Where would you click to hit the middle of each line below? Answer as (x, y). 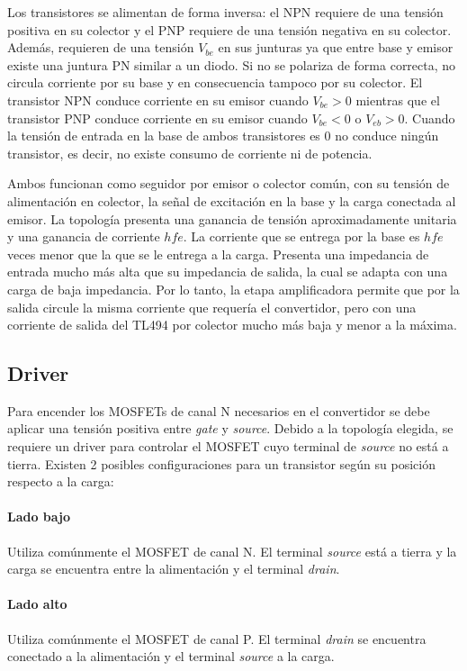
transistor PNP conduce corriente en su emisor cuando (157, 118)
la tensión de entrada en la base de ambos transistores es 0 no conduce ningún (223, 136)
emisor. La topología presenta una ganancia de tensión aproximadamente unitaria (232, 218)
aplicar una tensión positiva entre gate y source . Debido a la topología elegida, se (230, 428)
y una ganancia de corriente (84, 236)
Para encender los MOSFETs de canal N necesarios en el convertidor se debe (219, 410)
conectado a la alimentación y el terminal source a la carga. (171, 656)
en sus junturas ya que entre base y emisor (336, 47)
